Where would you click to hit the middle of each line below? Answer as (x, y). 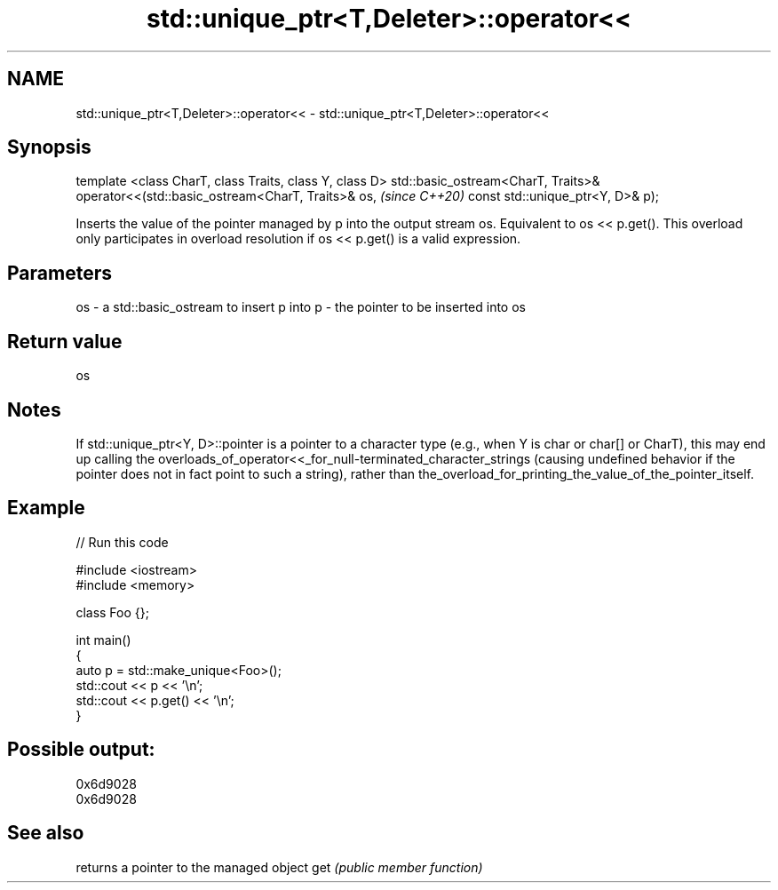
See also (46, 833)
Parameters (60, 273)
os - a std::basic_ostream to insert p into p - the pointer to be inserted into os (301, 307)
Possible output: (81, 750)
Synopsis (49, 147)
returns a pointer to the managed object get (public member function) (279, 867)
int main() (103, 640)
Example (46, 508)
